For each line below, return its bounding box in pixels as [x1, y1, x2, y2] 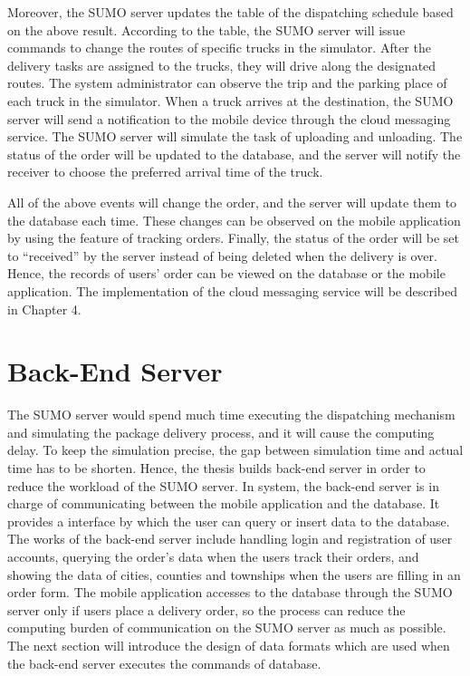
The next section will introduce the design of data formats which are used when [7, 635, 450, 654]
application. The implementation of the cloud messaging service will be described [7, 281, 457, 300]
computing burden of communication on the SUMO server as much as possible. [7, 618, 446, 637]
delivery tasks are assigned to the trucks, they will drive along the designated [7, 55, 436, 74]
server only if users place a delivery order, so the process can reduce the [7, 600, 406, 619]
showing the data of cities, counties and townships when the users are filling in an [7, 565, 461, 584]
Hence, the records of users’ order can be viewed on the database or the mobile [7, 264, 446, 283]
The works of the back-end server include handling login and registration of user [7, 529, 453, 548]
